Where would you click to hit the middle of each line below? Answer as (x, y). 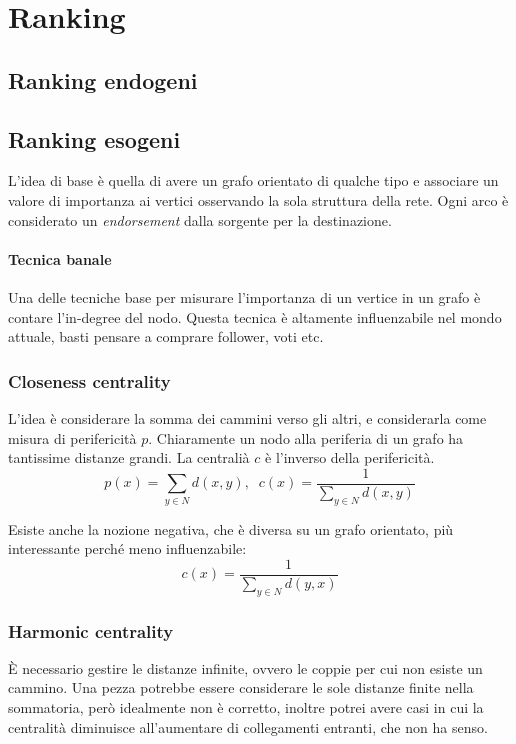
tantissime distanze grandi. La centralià (129, 457)
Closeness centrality (89, 380)
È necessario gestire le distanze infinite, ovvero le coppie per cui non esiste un (245, 667)
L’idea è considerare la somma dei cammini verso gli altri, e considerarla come (247, 417)
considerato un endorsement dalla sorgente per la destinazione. (200, 219)
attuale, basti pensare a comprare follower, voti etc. (166, 336)
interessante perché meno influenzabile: (127, 548)
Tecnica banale (60, 258)
